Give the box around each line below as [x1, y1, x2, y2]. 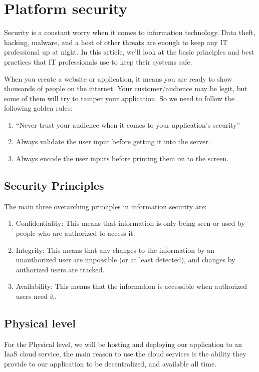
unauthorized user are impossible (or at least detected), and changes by [16, 254, 235, 265]
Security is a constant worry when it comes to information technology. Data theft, [4, 27, 255, 38]
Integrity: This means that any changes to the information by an [16, 244, 214, 255]
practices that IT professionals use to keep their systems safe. [4, 56, 192, 67]
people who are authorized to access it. [16, 228, 135, 238]
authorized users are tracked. [16, 264, 105, 274]
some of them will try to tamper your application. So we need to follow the [4, 93, 234, 103]
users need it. [16, 291, 57, 301]
